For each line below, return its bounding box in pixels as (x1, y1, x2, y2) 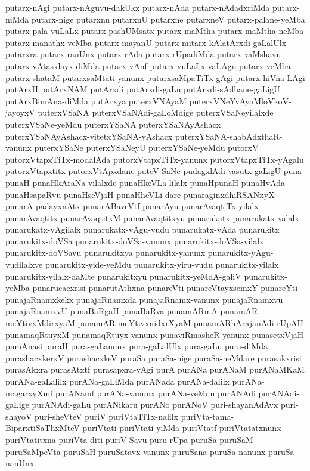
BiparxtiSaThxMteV (5, 422, 80, 434)
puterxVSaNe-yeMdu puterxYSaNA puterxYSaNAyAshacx (5, 117, 221, 130)
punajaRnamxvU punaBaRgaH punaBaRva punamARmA (5, 305, 218, 317)
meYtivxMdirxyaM (5, 317, 75, 329)
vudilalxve (5, 258, 43, 271)
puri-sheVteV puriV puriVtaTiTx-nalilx (35, 410, 179, 422)
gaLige (5, 398, 29, 411)
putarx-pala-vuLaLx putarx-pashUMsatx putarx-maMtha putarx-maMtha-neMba (5, 24, 304, 37)
